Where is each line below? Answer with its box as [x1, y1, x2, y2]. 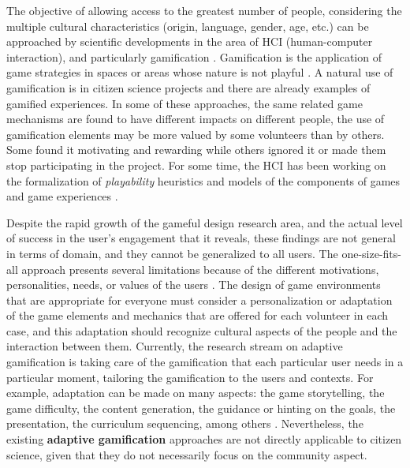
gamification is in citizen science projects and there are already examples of [6, 79, 371, 95]
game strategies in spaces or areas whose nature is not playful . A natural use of [6, 64, 393, 80]
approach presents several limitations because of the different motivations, [21, 260, 379, 277]
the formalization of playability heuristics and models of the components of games [6, 172, 401, 189]
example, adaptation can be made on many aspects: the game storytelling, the [6, 384, 385, 401]
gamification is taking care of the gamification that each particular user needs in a [6, 354, 404, 370]
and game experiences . [6, 188, 118, 204]
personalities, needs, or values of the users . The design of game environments [6, 276, 381, 293]
